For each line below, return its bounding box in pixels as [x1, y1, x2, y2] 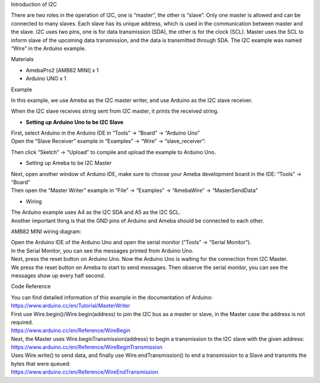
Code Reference [11, 283, 51, 290]
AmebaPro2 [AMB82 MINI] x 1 [25, 66, 99, 74]
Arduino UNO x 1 [25, 75, 66, 82]
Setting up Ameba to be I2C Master [25, 159, 112, 167]
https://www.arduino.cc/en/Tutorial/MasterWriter [11, 302, 130, 309]
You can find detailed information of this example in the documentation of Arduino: [11, 293, 213, 301]
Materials [11, 56, 34, 63]
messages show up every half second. [11, 272, 105, 279]
